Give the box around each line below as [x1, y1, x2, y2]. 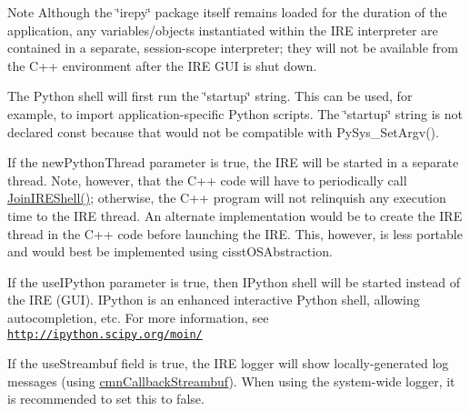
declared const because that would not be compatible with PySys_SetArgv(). [7, 122, 439, 141]
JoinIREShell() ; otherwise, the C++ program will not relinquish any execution [7, 188, 446, 207]
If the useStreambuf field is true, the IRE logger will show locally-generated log [7, 354, 449, 373]
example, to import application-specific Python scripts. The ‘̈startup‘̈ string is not [7, 104, 463, 123]
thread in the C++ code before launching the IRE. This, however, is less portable [7, 224, 463, 243]
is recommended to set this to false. [7, 389, 205, 408]
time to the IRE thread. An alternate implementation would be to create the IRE [7, 205, 463, 225]
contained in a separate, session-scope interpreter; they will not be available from [7, 38, 459, 57]
